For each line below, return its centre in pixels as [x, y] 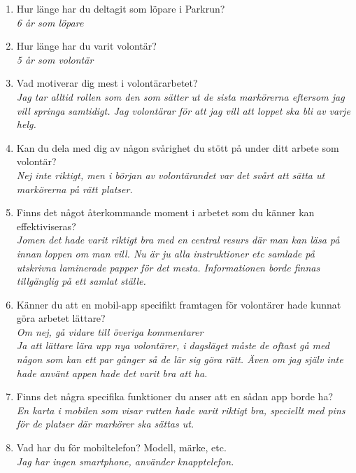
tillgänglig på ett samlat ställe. [81, 281]
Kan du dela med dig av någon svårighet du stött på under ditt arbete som [178, 147]
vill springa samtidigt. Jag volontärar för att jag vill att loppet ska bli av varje [183, 110]
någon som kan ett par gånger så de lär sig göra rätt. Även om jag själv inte [180, 359]
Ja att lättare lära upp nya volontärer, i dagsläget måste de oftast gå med [173, 345]
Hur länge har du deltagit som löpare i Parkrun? [121, 8]
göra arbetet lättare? [61, 318]
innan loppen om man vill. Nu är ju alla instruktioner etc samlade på [165, 253]
